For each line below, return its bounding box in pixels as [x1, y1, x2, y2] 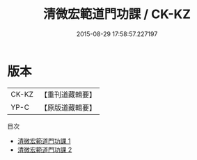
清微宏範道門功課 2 [17, 145, 72, 154]
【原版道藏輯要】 [40, 102, 96, 112]
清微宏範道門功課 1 [17, 136, 71, 145]
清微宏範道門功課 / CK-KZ [42, 6, 191, 22]
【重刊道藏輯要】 [40, 90, 96, 99]
